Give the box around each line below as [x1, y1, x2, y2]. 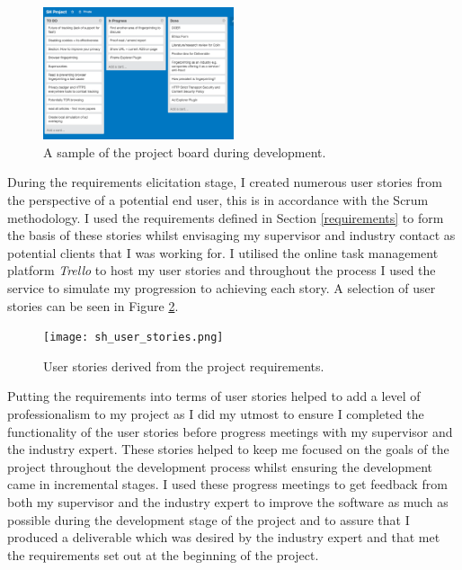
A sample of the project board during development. [43, 142, 326, 161]
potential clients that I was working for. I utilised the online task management [7, 243, 439, 262]
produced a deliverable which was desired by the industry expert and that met [7, 528, 440, 547]
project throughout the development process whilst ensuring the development [7, 457, 432, 476]
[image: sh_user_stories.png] [43, 331, 224, 344]
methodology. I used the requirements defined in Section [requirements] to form [7, 208, 444, 227]
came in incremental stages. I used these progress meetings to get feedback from [7, 475, 448, 494]
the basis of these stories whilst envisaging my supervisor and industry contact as [7, 226, 456, 245]
